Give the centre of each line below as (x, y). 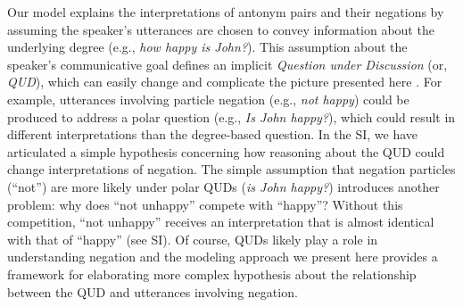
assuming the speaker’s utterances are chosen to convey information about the (221, 29)
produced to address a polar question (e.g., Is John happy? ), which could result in (231, 116)
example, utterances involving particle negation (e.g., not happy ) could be (208, 99)
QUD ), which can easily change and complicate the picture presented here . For (225, 82)
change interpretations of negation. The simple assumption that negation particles (231, 169)
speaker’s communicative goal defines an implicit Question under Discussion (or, (227, 64)
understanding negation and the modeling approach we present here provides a (223, 257)
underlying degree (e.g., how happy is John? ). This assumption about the (207, 47)
